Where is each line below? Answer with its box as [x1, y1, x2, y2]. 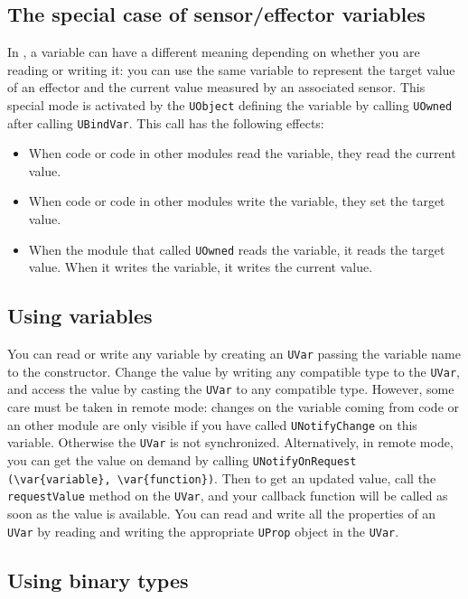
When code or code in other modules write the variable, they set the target [28, 192, 445, 211]
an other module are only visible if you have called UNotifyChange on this [7, 415, 417, 434]
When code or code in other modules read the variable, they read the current [28, 144, 456, 163]
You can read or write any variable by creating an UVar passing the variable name [7, 344, 461, 363]
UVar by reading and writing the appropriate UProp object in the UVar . [7, 521, 399, 540]
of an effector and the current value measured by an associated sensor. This [7, 78, 426, 97]
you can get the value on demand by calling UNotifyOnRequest [7, 451, 357, 469]
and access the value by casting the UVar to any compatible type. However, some [7, 379, 454, 398]
